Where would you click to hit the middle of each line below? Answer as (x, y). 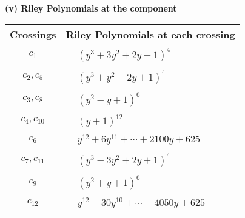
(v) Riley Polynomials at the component (91, 8)
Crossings (33, 34)
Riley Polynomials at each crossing (150, 34)
